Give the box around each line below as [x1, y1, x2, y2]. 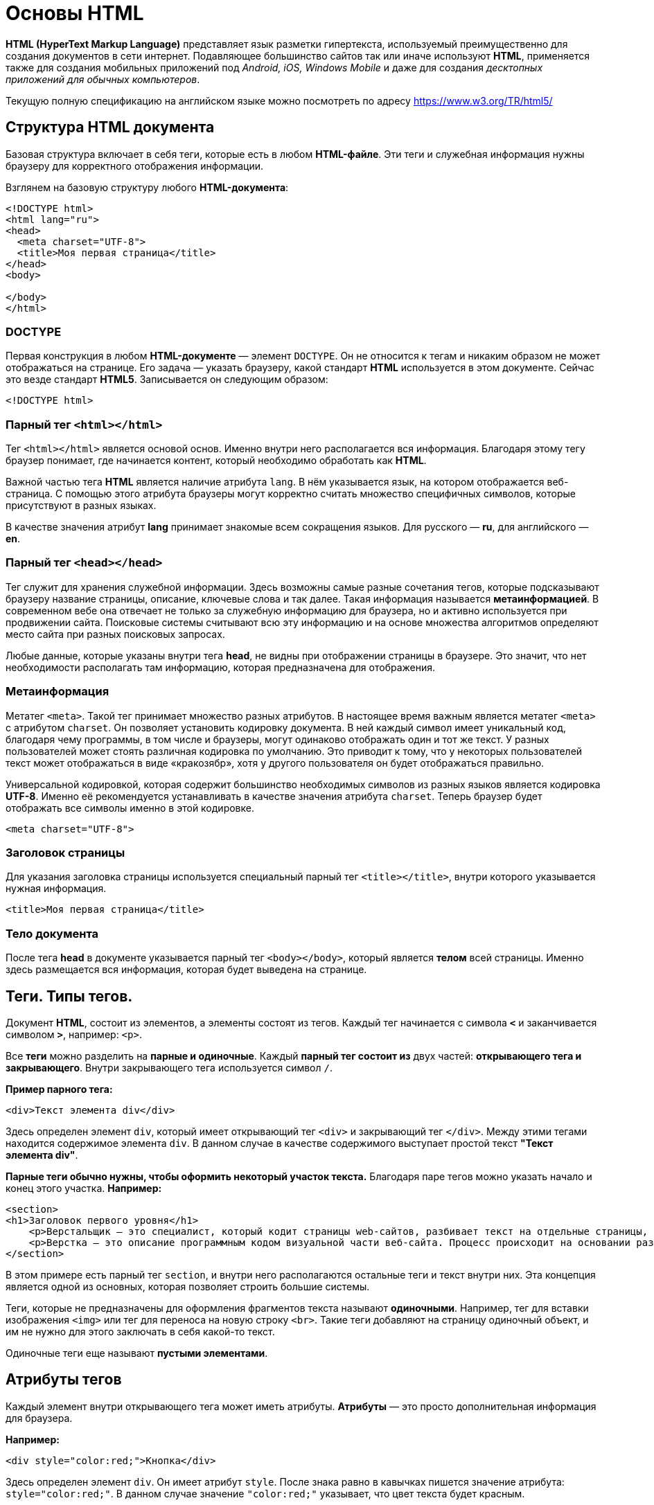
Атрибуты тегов [6, 1371, 122, 1389]
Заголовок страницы [6, 845, 125, 860]
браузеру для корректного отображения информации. [6, 159, 263, 172]
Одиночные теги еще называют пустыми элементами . [6, 1346, 268, 1359]
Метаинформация [6, 684, 109, 699]
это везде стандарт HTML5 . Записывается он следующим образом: [6, 373, 328, 386]
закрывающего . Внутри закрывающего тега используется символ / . [6, 1061, 333, 1074]
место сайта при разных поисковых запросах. [6, 627, 225, 640]
